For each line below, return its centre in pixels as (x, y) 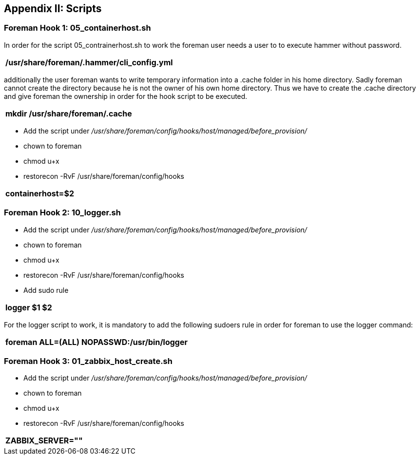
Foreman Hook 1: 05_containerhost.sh (77, 28)
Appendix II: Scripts (53, 9)
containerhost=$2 (40, 193)
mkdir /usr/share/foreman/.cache (69, 113)
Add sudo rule (46, 290)
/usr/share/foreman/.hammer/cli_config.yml (89, 62)
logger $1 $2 (29, 307)
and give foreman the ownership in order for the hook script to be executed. (126, 96)
